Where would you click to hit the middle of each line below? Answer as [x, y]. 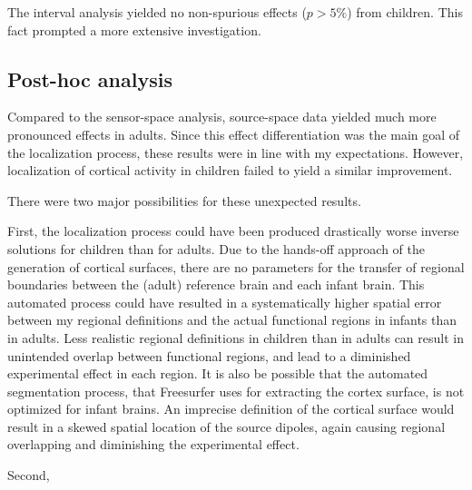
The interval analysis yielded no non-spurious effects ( [157, 12]
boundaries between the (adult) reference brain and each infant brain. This [216, 284]
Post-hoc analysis [90, 78]
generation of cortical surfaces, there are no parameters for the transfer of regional [236, 266]
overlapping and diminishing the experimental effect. [153, 444]
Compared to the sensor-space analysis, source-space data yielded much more [222, 117]
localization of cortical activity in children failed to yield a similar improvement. [230, 170]
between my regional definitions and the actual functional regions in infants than [232, 320]
